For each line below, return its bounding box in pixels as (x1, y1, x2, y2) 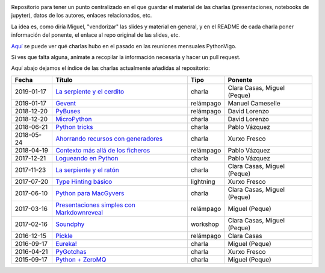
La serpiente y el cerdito (55, 87, 125, 96)
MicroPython (55, 115, 92, 123)
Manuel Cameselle (227, 99, 280, 107)
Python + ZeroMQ (55, 255, 107, 263)
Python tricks (55, 122, 93, 131)
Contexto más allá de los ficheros (55, 146, 150, 154)
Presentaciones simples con (55, 201, 135, 209)
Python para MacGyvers (55, 189, 125, 197)
